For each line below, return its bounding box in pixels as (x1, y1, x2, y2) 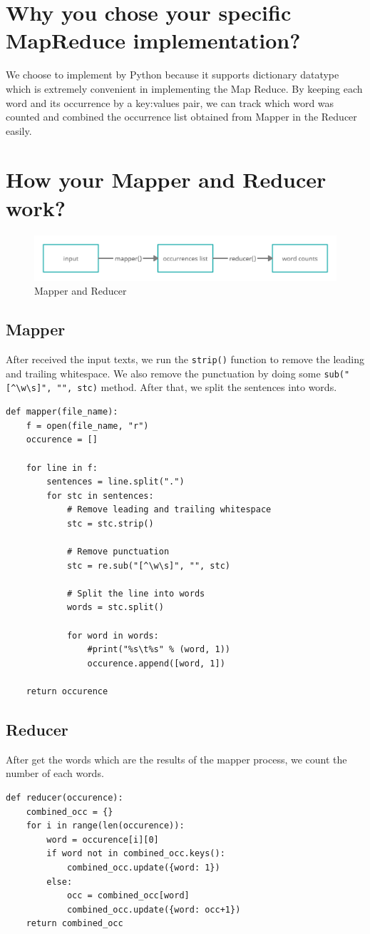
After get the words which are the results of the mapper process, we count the (6, 751, 347, 766)
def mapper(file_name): (6, 407, 118, 417)
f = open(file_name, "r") (26, 420, 149, 431)
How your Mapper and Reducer (6, 165, 327, 194)
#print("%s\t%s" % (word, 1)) (87, 644, 230, 655)
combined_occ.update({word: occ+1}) (66, 904, 241, 915)
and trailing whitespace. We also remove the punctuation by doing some (6, 365, 321, 380)
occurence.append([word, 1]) (87, 658, 225, 669)
